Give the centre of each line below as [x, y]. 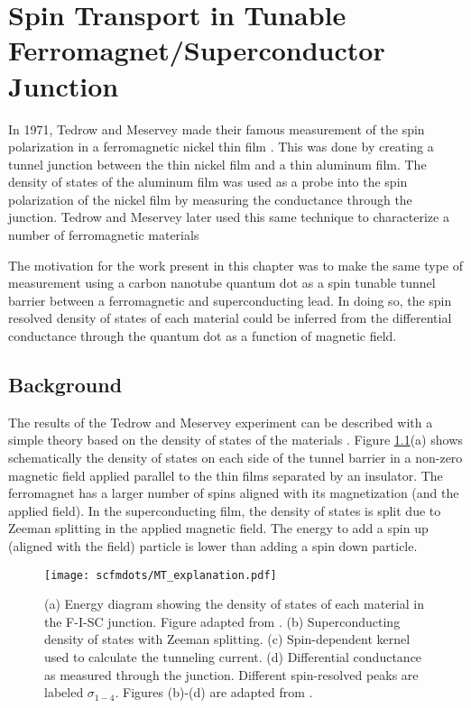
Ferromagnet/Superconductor [197, 50]
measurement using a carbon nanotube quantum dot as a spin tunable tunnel [222, 283]
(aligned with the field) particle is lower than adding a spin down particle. [213, 545]
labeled [64, 692]
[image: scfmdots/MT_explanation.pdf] [161, 575]
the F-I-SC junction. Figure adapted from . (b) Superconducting [222, 621]
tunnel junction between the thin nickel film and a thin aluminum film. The [217, 164]
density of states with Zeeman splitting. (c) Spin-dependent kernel [227, 639]
